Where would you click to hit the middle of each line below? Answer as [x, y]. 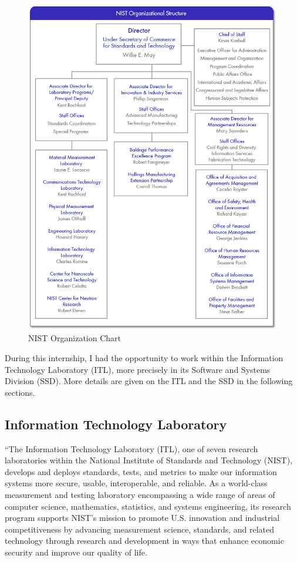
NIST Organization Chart [75, 338]
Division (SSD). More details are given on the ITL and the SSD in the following [149, 381]
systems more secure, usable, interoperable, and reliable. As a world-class [136, 483]
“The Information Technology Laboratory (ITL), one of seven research [131, 448]
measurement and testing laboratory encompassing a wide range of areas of [140, 494]
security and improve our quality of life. [76, 552]
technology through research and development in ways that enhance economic [144, 541]
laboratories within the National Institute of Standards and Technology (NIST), [149, 460]
